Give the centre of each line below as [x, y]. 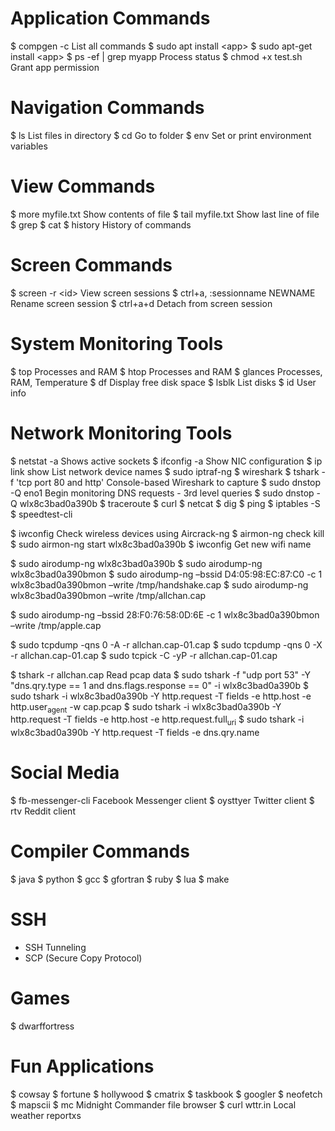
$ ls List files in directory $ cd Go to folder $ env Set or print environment [161, 135]
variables [29, 146]
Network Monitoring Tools [121, 433]
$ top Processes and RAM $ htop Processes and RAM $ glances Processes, [166, 371]
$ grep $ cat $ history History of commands [101, 224]
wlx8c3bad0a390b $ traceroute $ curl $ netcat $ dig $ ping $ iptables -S [170, 503]
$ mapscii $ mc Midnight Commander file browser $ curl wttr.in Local [153, 1104]
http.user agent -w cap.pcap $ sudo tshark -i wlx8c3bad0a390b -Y [146, 707]
